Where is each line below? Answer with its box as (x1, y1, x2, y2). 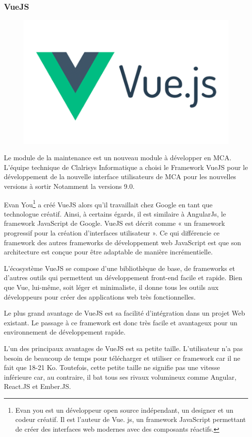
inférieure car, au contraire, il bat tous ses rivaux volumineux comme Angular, (4, 371, 236, 382)
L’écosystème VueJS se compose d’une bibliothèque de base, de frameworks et (4, 263, 235, 273)
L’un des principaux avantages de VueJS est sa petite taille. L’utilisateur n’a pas (4, 343, 243, 353)
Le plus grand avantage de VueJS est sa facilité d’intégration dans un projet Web (4, 308, 245, 318)
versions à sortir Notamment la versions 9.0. (4, 181, 135, 191)
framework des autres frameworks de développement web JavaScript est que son (4, 237, 241, 247)
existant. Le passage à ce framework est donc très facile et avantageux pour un (4, 317, 237, 327)
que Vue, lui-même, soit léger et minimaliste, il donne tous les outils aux (4, 282, 219, 292)
